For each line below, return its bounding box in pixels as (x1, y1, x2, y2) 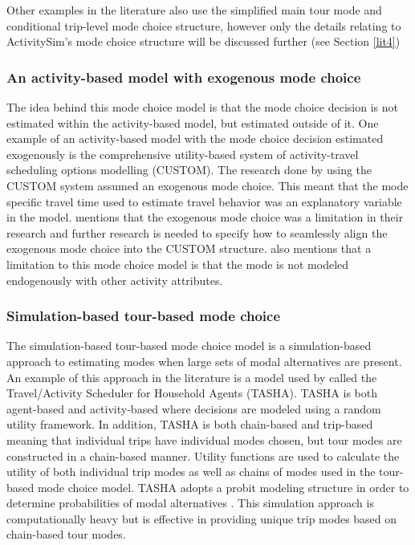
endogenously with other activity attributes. (6, 271, 223, 288)
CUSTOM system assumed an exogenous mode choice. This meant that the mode (6, 177, 409, 193)
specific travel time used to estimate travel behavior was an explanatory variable (6, 193, 402, 209)
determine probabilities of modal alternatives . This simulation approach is (6, 494, 374, 511)
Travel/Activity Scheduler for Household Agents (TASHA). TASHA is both (6, 384, 377, 401)
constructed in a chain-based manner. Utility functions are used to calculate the (6, 447, 400, 464)
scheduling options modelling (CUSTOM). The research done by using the (6, 161, 372, 178)
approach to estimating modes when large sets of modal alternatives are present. (6, 352, 402, 369)
